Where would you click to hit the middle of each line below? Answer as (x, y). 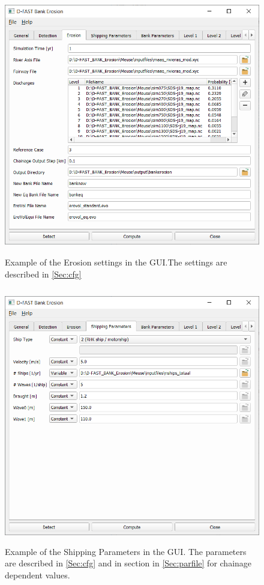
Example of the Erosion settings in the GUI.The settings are (116, 262)
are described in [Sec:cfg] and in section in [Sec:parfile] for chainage (128, 563)
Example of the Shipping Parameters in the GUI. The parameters (126, 551)
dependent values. (37, 574)
